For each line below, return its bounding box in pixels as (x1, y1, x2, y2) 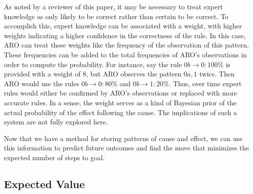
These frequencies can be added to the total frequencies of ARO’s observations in (4, 49, 247, 59)
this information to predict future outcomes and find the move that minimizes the (4, 143, 249, 153)
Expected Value (4, 176, 85, 191)
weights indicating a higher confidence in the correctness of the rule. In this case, (4, 30, 246, 40)
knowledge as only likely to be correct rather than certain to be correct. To (4, 11, 229, 21)
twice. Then (199, 69, 235, 79)
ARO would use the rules (4, 78, 79, 88)
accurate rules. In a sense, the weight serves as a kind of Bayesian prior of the (4, 97, 237, 107)
